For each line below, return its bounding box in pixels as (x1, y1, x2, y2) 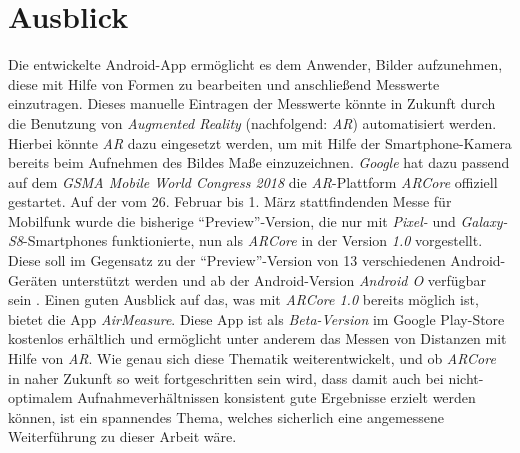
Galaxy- (460, 210, 508, 231)
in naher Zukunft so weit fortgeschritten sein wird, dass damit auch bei (8, 367, 444, 388)
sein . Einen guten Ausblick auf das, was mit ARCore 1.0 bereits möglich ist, (8, 289, 479, 310)
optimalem (8, 387, 73, 408)
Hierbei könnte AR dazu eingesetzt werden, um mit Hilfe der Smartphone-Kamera (8, 132, 512, 153)
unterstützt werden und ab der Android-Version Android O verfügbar (61, 269, 486, 290)
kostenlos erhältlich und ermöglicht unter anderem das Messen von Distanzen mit (8, 328, 507, 349)
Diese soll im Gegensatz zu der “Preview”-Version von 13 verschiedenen (8, 250, 446, 271)
